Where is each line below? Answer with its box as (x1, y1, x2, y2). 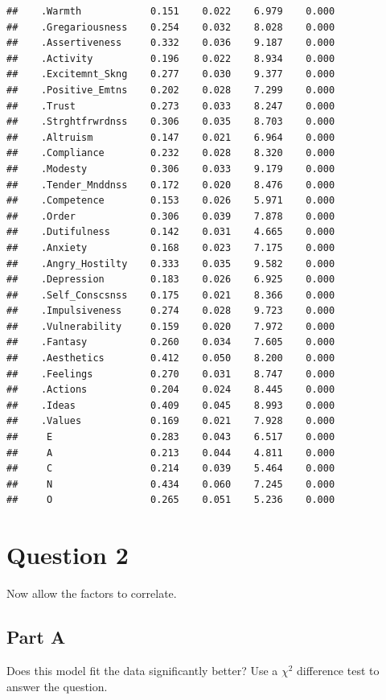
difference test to (297, 661, 380, 678)
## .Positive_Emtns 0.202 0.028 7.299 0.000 (6, 84, 335, 96)
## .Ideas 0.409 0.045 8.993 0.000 (6, 399, 335, 411)
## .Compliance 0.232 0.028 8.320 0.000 (6, 147, 335, 159)
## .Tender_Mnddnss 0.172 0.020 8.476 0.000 (6, 179, 335, 191)
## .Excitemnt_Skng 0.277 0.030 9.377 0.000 (6, 68, 335, 80)
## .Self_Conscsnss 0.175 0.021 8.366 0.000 (6, 289, 335, 301)
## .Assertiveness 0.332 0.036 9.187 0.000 (6, 37, 335, 49)
